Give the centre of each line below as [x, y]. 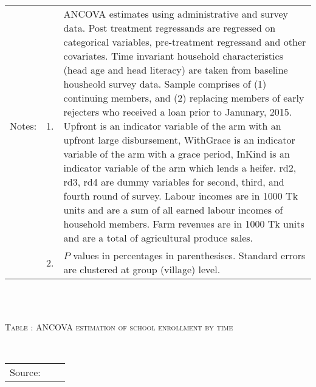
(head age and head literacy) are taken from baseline [176, 70]
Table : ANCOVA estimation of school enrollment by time [119, 327]
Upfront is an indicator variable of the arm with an [172, 126]
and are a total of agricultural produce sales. [158, 238]
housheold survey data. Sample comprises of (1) [165, 84]
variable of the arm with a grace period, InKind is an [177, 154]
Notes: [23, 126]
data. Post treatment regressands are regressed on [170, 28]
